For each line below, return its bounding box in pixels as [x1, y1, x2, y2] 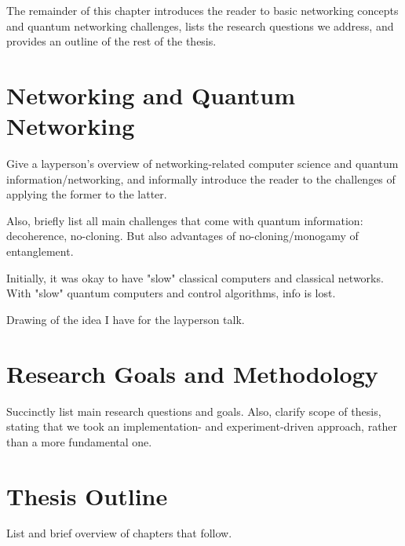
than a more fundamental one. [6, 433, 152, 450]
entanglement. [6, 243, 74, 260]
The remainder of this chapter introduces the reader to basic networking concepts [6, 2, 399, 18]
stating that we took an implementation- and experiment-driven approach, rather [6, 418, 398, 435]
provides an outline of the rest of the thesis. [6, 33, 217, 49]
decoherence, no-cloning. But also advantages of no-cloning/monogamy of [6, 227, 359, 244]
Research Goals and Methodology [6, 357, 378, 389]
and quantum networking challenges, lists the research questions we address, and [6, 17, 394, 34]
